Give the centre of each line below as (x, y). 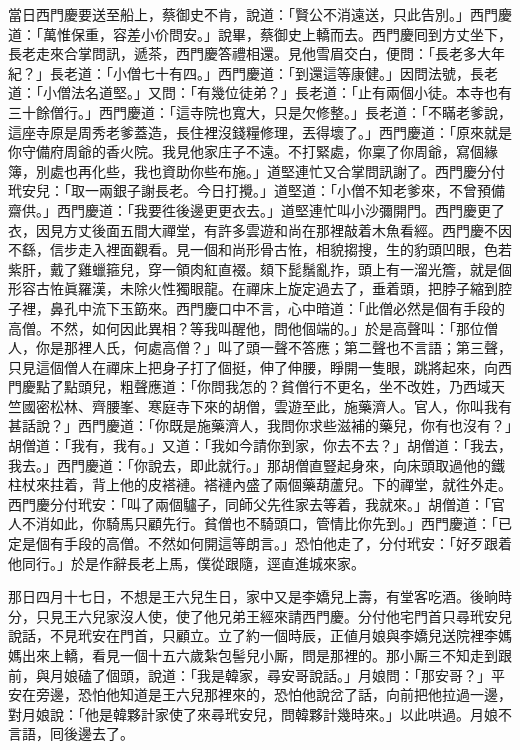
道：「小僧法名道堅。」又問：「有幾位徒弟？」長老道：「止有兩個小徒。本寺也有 (260, 92)
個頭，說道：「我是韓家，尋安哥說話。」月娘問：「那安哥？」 (298, 674)
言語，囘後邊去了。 (71, 733)
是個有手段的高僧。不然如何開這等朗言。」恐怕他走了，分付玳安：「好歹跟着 (266, 543)
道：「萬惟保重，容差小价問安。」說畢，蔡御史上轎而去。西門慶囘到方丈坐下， (260, 33)
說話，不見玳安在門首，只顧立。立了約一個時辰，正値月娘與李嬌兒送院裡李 (253, 635)
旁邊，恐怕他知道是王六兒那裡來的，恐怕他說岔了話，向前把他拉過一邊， (273, 694)
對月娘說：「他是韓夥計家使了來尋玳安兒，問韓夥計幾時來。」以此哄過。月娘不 (260, 713)
